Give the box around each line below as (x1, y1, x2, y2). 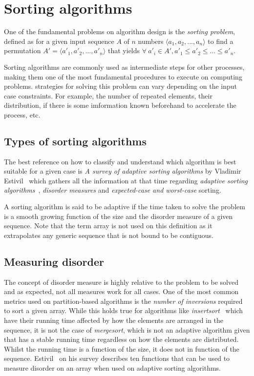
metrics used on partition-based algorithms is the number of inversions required (4, 296, 243, 306)
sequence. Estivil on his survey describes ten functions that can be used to (4, 353, 230, 363)
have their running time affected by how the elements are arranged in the (4, 315, 224, 325)
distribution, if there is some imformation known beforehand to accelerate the (4, 100, 236, 110)
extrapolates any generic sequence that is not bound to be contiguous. (4, 230, 213, 240)
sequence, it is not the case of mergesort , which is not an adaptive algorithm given (4, 324, 250, 335)
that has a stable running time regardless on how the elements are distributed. (4, 334, 239, 344)
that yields (108, 45, 140, 56)
